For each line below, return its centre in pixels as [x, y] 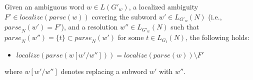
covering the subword [124, 16]
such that [185, 27]
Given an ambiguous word [44, 6]
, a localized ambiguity [163, 6]
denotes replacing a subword [104, 71]
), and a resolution [89, 27]
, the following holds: [217, 37]
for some [131, 37]
